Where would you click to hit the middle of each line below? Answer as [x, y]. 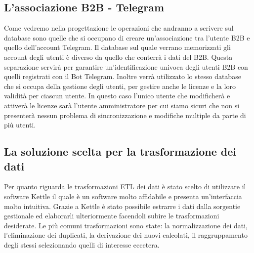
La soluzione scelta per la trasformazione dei [120, 151]
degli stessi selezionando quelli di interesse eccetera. [82, 244]
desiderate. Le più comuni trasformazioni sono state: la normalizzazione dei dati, [126, 225]
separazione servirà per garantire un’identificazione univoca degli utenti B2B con [126, 66]
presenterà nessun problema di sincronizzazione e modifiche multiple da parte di [125, 115]
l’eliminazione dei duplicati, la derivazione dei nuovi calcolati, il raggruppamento [126, 235]
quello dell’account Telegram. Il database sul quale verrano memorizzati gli [117, 47]
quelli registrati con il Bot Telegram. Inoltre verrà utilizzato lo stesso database [123, 76]
